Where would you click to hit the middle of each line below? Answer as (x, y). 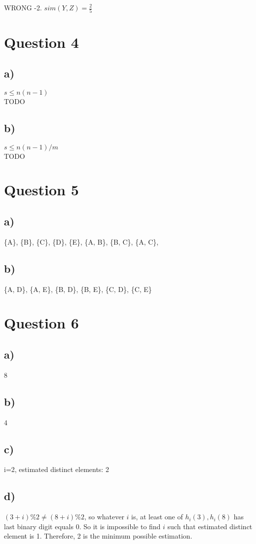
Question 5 (41, 190)
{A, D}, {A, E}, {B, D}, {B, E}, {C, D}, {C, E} (78, 289)
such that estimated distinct (210, 526)
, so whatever (104, 517)
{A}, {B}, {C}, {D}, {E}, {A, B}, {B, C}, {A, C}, (81, 241)
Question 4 (41, 42)
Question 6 (41, 323)
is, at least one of (157, 517)
